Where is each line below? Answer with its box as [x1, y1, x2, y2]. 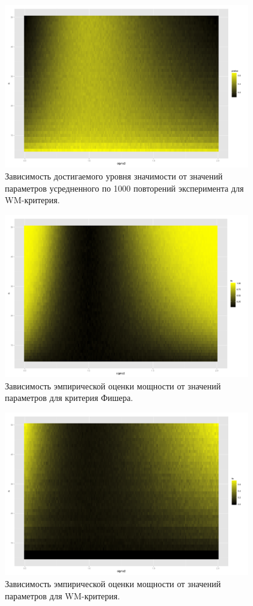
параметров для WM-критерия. [5, 589, 120, 602]
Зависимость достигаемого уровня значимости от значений [5, 170, 223, 183]
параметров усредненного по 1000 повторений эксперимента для [5, 181, 244, 194]
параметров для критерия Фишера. [5, 391, 133, 404]
